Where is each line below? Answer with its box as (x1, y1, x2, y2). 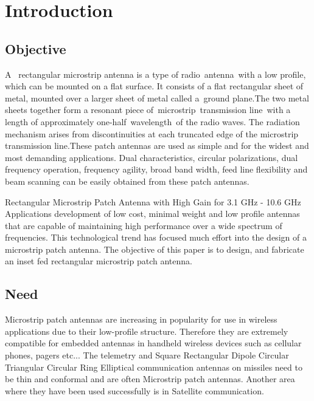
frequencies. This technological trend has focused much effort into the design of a (5, 231, 307, 244)
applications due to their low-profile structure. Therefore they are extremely (5, 324, 288, 337)
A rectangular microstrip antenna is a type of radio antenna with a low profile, (5, 67, 306, 80)
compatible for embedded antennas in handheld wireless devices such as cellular (5, 337, 302, 349)
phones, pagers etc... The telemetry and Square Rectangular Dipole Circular (5, 349, 289, 362)
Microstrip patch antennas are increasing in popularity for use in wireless (5, 313, 277, 326)
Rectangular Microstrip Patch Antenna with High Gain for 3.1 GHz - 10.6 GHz (5, 195, 301, 208)
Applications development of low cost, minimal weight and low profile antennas (5, 207, 300, 220)
